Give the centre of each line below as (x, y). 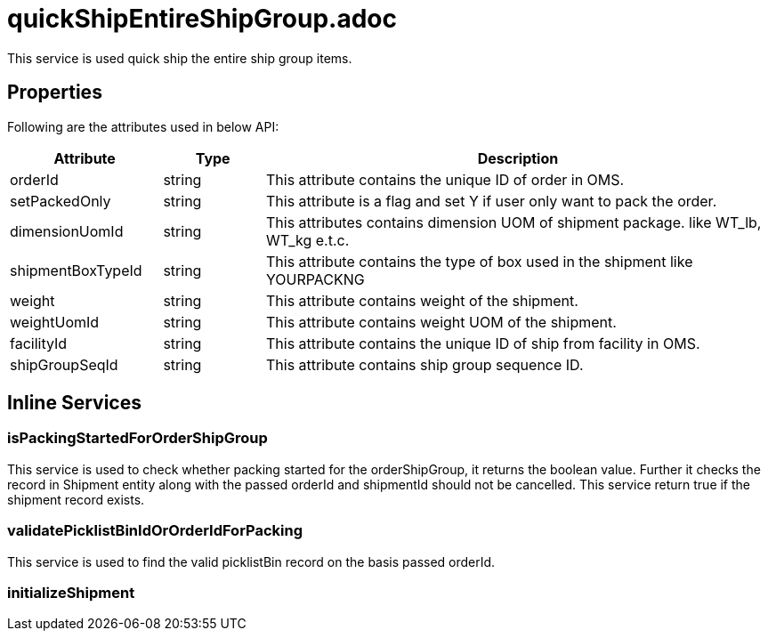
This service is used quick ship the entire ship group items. (180, 58)
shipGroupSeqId (64, 364)
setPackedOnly (61, 201)
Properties (55, 93)
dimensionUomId (67, 231)
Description (518, 158)
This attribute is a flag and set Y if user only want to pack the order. (491, 201)
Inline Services (74, 403)
